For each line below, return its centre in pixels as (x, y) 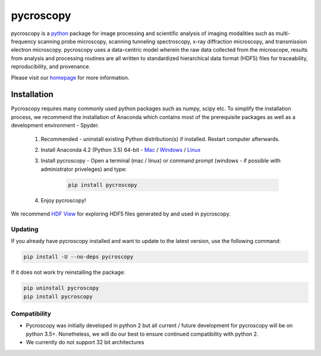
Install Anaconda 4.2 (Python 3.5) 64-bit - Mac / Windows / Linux (121, 149)
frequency (24, 41)
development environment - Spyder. (55, 126)
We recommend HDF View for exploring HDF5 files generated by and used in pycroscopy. (121, 214)
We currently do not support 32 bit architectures (85, 342)
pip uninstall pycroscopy (61, 288)
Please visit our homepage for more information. (70, 77)
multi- (283, 33)
